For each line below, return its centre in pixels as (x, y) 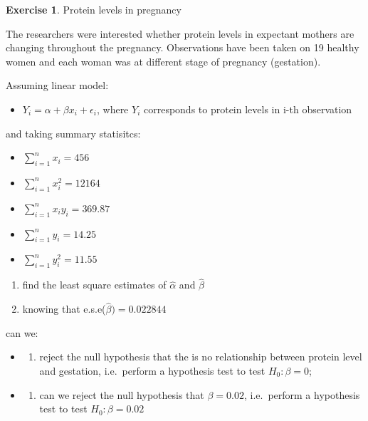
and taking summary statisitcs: (73, 133)
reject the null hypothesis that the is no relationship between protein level (201, 357)
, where (112, 109)
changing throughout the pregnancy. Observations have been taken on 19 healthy (183, 47)
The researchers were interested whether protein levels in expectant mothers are (180, 33)
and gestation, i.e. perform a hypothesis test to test (152, 370)
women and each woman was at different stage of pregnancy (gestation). (163, 61)
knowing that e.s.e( (64, 309)
